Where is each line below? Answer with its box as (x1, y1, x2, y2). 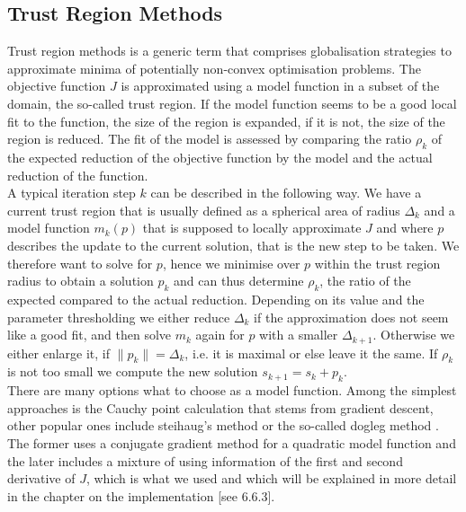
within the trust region (314, 253, 441, 272)
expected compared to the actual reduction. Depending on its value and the (7, 289, 425, 308)
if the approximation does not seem (254, 307, 449, 326)
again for (195, 325, 245, 344)
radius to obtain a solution (7, 271, 154, 290)
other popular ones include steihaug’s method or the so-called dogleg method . (7, 416, 439, 435)
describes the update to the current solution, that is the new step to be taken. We (7, 235, 460, 254)
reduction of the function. (7, 165, 148, 184)
